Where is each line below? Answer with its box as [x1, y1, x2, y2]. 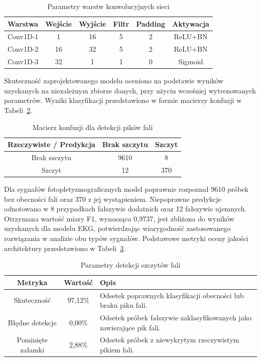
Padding [136, 18, 165, 29]
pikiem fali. [99, 344, 135, 355]
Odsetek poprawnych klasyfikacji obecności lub [99, 290, 244, 300]
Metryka [17, 277, 48, 287]
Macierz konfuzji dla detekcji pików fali [32, 122, 153, 132]
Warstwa [8, 18, 38, 29]
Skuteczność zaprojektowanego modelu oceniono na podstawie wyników [4, 75, 223, 86]
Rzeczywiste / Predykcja [8, 139, 95, 150]
